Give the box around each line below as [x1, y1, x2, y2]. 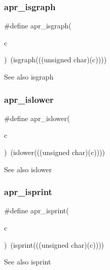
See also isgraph [4, 71, 54, 82]
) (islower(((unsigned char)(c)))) [4, 147, 105, 157]
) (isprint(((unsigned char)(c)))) [4, 239, 104, 250]
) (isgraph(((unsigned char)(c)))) [4, 54, 107, 65]
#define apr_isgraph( [4, 20, 71, 31]
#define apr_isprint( [4, 205, 69, 216]
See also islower [4, 164, 52, 174]
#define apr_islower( [4, 112, 70, 123]
